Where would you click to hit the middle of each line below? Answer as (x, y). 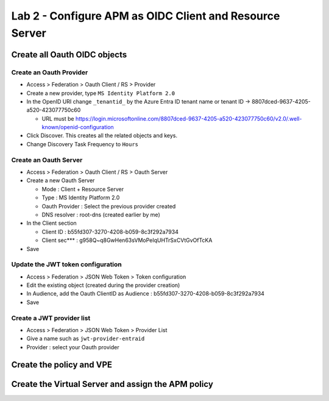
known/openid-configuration (78, 127)
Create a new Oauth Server (61, 180)
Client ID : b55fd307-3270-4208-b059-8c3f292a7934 (110, 232)
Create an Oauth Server (47, 160)
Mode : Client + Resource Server (83, 189)
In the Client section (52, 223)
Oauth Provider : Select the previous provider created (109, 206)
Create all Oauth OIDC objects (69, 55)
